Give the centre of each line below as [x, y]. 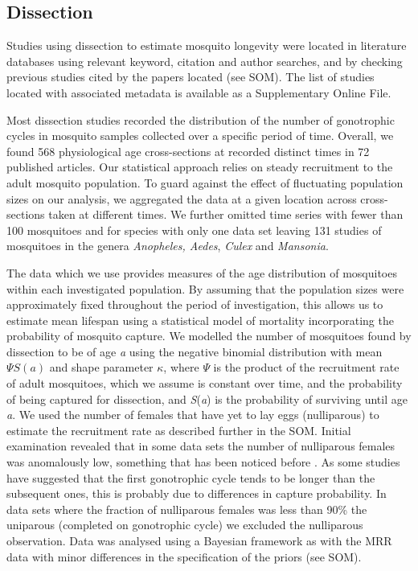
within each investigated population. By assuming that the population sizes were [205, 288]
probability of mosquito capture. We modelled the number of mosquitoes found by [209, 336]
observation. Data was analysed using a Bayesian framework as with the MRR [199, 541]
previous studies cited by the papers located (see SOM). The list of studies [191, 77]
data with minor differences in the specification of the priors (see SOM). [184, 556]
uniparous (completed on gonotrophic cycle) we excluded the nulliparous [185, 525]
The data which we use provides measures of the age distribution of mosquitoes [202, 272]
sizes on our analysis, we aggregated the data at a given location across [182, 198]
